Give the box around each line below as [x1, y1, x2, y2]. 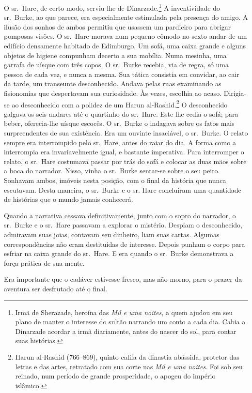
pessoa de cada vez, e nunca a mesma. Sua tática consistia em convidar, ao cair [4, 69, 239, 79]
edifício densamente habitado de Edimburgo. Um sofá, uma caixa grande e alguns [4, 41, 246, 51]
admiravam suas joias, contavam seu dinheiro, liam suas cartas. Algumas [4, 229, 220, 239]
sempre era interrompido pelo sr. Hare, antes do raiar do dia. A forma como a [4, 137, 236, 147]
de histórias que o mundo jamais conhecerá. [4, 194, 133, 204]
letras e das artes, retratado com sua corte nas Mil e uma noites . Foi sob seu [15, 361, 243, 371]
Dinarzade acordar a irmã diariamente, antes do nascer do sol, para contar [15, 326, 236, 336]
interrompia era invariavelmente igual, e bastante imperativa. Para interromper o [4, 147, 244, 157]
